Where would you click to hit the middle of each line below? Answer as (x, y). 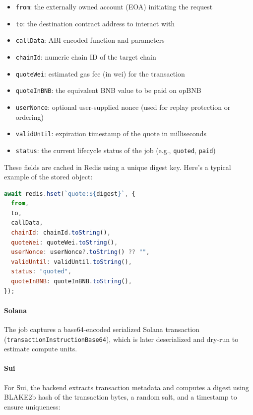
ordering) (30, 117)
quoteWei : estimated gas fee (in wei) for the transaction (100, 73)
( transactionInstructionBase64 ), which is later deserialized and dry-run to (121, 339)
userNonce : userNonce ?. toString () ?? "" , (80, 252)
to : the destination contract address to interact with (95, 23)
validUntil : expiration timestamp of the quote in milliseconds (111, 133)
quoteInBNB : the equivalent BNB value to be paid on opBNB (108, 90)
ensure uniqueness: (32, 406)
